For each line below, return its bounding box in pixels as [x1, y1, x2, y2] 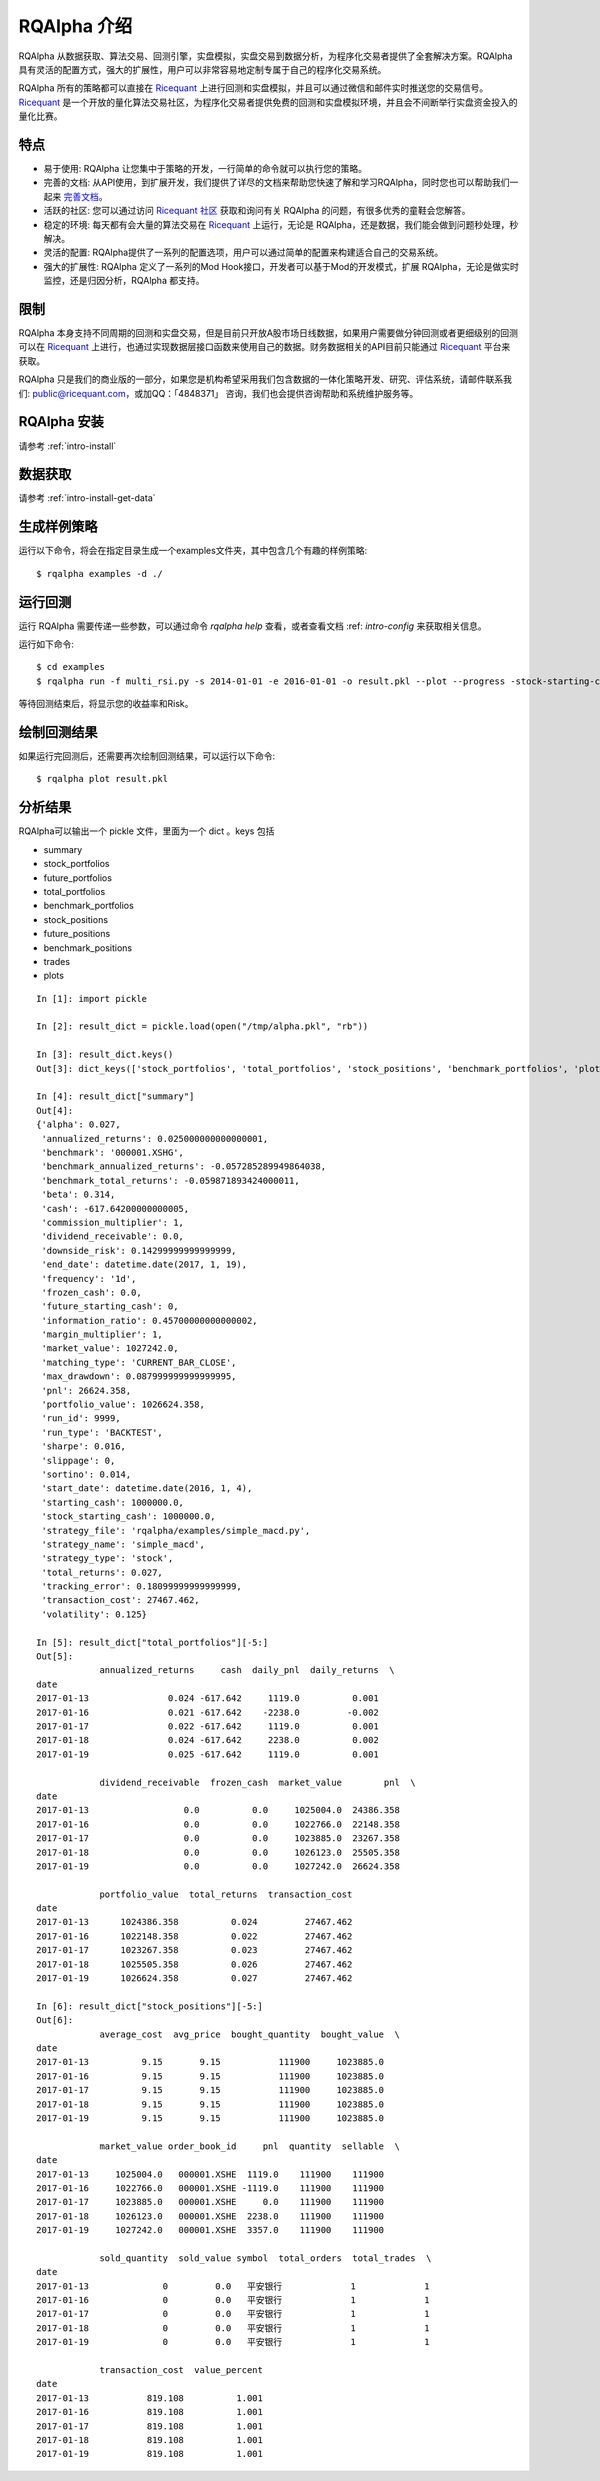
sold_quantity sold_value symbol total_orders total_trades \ [99, 2252, 432, 2264]
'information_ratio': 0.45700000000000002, [41, 1315, 259, 1326]
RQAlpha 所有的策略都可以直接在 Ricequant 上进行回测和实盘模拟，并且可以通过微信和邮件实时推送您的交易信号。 [18, 82, 489, 94]
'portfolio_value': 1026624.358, [41, 1399, 205, 1410]
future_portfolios [43, 871, 112, 884]
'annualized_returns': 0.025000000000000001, [41, 1133, 269, 1144]
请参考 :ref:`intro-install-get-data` [18, 492, 156, 504]
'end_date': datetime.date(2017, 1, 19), [41, 1259, 248, 1270]
